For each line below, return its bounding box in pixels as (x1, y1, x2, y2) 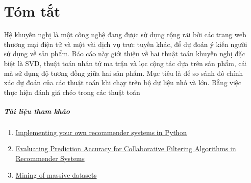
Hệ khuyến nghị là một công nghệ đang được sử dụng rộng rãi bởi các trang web (4, 29, 247, 40)
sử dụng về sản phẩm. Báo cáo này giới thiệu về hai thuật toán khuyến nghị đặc (4, 48, 245, 59)
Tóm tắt (4, 1, 60, 21)
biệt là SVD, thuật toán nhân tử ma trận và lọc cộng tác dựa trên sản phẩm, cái (4, 58, 247, 68)
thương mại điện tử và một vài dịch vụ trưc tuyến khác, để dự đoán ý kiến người (4, 39, 247, 49)
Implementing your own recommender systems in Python (15, 127, 187, 137)
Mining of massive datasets (15, 169, 97, 180)
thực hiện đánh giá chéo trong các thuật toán (4, 87, 140, 97)
